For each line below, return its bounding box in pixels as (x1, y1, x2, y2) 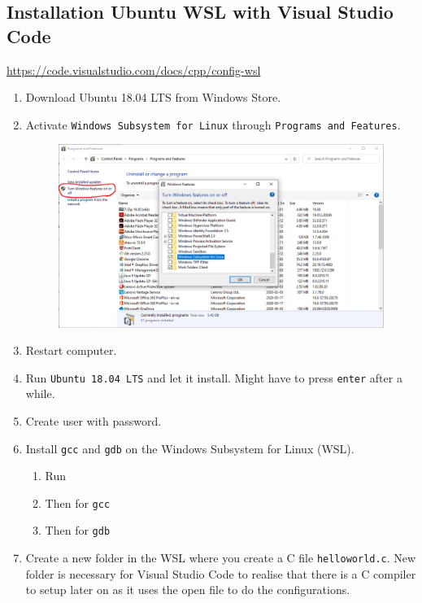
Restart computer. (25, 342, 117, 359)
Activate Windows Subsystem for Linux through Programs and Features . (25, 116, 401, 133)
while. (25, 385, 55, 402)
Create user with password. (25, 412, 162, 429)
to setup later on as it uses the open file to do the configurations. (25, 581, 350, 598)
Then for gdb (45, 522, 111, 539)
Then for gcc (45, 494, 111, 511)
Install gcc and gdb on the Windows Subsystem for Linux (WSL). (25, 439, 355, 457)
